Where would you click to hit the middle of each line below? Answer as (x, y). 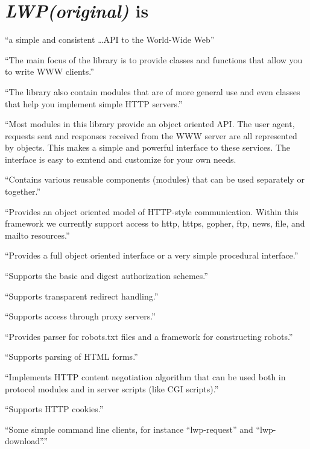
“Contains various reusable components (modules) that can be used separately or (155, 179)
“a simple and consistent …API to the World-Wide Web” (110, 39)
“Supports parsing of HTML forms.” (71, 356)
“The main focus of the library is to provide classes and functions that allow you (154, 59)
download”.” (27, 441)
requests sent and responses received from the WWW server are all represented (151, 135)
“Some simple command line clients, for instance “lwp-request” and (129, 429)
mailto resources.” (37, 235)
